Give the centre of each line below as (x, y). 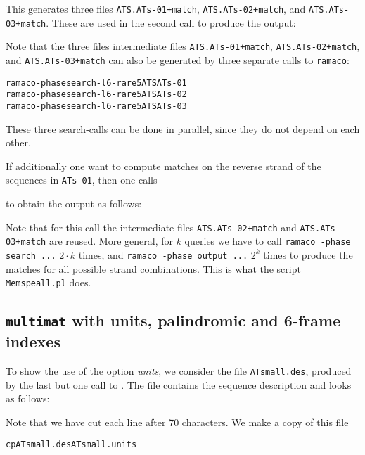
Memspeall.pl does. (49, 282)
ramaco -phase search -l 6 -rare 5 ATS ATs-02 (96, 95)
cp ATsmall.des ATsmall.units (71, 445)
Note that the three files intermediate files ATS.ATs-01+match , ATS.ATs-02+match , (183, 46)
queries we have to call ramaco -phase (268, 241)
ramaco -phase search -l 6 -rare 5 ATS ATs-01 (96, 83)
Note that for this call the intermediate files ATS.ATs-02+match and (151, 227)
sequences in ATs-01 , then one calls (82, 180)
